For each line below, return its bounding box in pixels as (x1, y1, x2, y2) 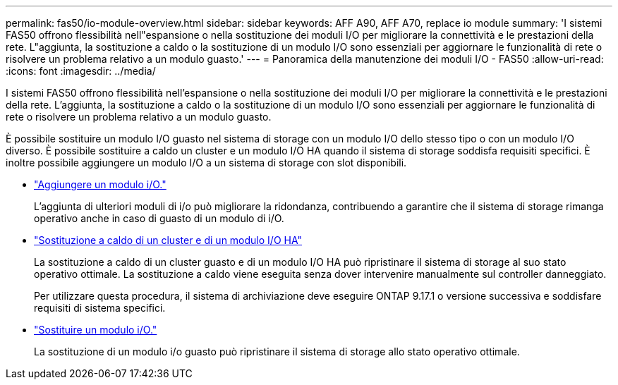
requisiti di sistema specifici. (34, 302, 166, 314)
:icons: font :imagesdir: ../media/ (6, 65, 156, 77)
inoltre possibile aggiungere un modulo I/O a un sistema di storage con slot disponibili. (6, 157, 407, 169)
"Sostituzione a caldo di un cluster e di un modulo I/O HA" (34, 234, 302, 246)
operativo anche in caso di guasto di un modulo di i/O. (34, 212, 284, 224)
